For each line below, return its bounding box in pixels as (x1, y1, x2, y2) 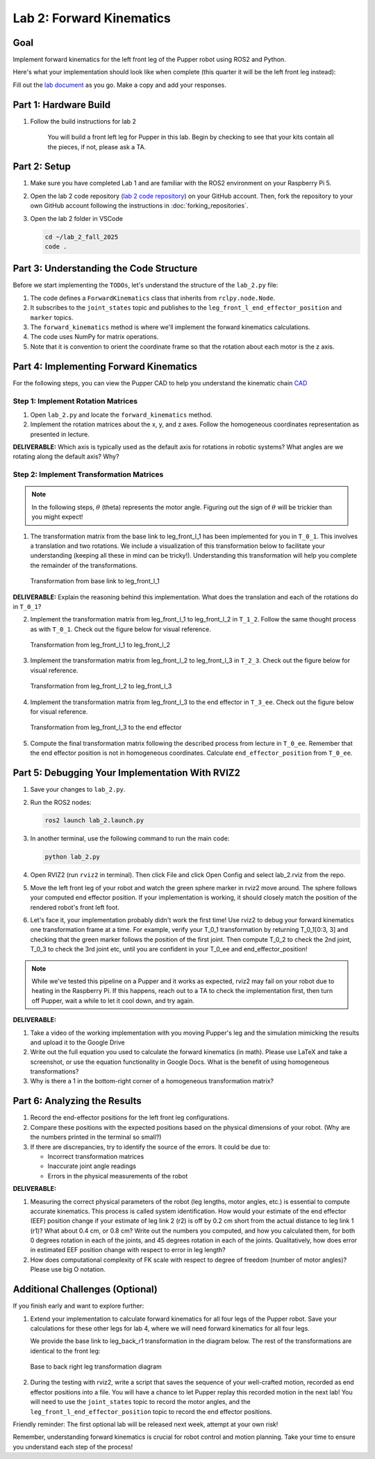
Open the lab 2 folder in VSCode (30, 214, 123, 222)
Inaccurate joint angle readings (47, 1162, 137, 1170)
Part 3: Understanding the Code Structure (12, 262, 198, 274)
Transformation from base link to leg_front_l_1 (30, 577, 160, 585)
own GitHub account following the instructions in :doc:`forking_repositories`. (30, 201, 249, 210)
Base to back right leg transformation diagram (30, 1362, 162, 1371)
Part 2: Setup (12, 160, 71, 173)
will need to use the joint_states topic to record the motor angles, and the (30, 1398, 251, 1406)
